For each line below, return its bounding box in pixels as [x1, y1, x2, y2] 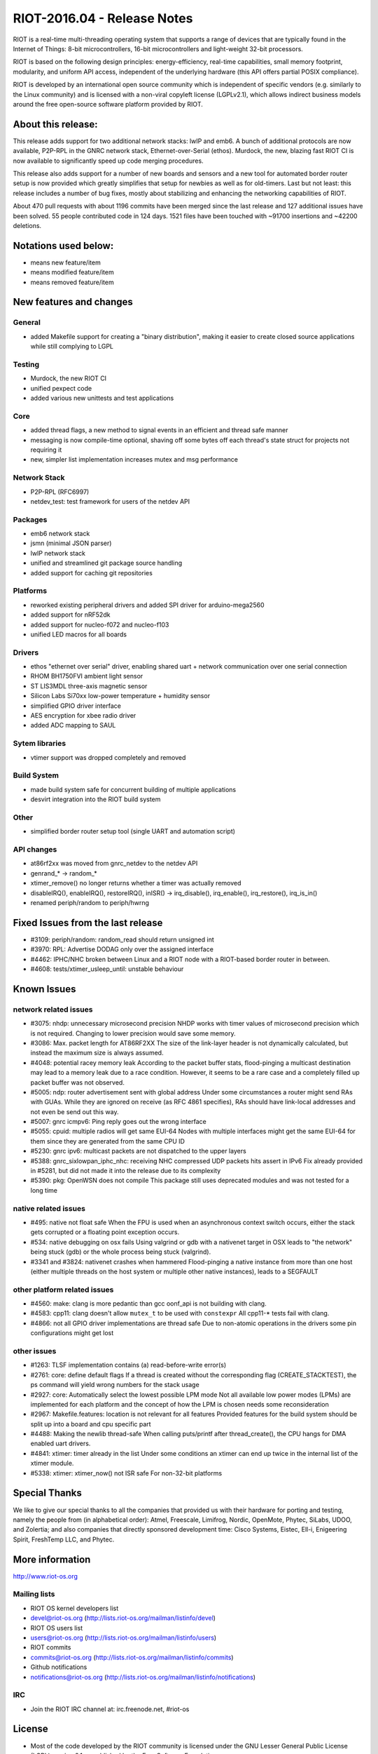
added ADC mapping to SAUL [30, 721, 116, 730]
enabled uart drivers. [30, 1439, 91, 1448]
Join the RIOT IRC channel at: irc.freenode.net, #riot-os [30, 1705, 190, 1713]
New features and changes [13, 296, 133, 308]
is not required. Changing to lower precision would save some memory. [30, 1029, 236, 1038]
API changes [13, 845, 57, 854]
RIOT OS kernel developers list [30, 1604, 119, 1612]
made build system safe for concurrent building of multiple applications [30, 785, 237, 794]
